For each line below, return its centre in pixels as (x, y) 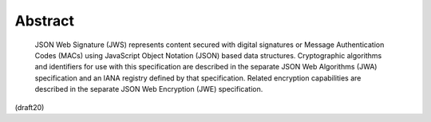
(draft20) (30, 107)
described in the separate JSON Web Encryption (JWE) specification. (149, 89)
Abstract (45, 21)
